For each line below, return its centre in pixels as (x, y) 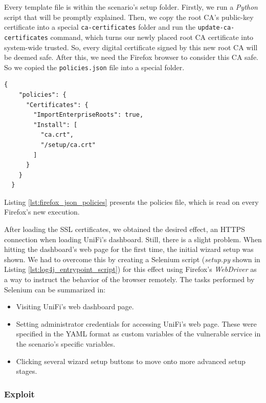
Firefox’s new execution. (42, 212)
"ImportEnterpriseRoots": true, (88, 115)
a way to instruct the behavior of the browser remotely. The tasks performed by (129, 279)
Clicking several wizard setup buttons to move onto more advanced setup (131, 361)
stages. (27, 371)
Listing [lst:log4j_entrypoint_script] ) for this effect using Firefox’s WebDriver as (130, 269)
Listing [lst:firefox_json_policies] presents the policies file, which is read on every (131, 201)
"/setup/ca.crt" (68, 145)
